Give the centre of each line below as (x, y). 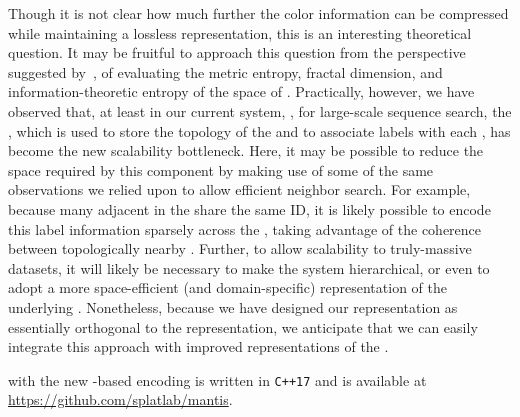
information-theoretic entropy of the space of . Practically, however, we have (241, 91)
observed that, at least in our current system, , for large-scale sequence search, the (260, 110)
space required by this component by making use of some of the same (221, 169)
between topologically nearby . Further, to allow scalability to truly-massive (240, 248)
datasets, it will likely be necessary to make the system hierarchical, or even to (249, 267)
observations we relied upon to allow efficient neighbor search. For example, (239, 189)
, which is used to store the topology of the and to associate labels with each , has (259, 130)
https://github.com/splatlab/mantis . (120, 399)
